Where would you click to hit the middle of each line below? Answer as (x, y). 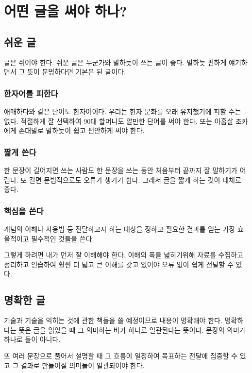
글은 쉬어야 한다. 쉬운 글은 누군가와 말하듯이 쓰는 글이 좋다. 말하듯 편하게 (115, 62)
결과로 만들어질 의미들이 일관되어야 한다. (83, 365)
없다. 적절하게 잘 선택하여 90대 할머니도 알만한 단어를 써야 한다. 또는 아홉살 (119, 121)
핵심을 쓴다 (24, 211)
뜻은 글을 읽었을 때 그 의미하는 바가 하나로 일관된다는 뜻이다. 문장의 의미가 (132, 330)
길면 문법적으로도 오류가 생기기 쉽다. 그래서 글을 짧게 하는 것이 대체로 (135, 179)
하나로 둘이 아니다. (32, 339)
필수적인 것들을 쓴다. (63, 238)
